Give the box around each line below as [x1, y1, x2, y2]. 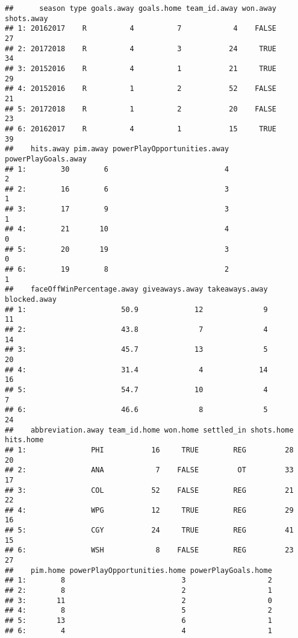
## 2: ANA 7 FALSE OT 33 [5, 466, 294, 475]
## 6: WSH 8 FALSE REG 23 [5, 546, 294, 555]
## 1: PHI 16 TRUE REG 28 [5, 445, 294, 454]
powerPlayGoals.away [5, 154, 87, 163]
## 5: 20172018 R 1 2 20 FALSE [5, 104, 277, 113]
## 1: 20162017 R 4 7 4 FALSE [5, 24, 277, 33]
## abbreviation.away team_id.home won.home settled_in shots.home [5, 425, 294, 434]
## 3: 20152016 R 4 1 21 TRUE [5, 64, 277, 73]
